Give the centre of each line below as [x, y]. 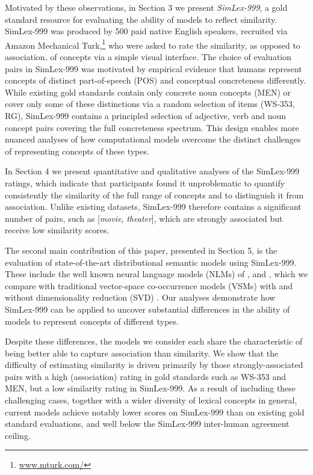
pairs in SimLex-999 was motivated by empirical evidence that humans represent [153, 68]
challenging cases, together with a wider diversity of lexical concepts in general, [151, 400]
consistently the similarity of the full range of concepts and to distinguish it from [154, 195]
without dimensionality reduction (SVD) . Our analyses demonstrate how [140, 297]
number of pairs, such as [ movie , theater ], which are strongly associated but [144, 218]
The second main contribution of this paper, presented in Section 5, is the [141, 250]
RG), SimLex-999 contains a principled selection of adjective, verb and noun [146, 115]
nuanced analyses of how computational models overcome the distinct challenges [153, 139]
